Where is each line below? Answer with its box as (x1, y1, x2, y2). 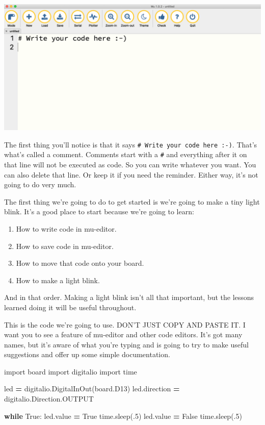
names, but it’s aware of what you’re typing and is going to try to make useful (4, 339, 249, 349)
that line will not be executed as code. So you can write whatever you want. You (4, 159, 256, 169)
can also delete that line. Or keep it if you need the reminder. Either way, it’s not (4, 169, 258, 180)
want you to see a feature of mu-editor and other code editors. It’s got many (4, 329, 243, 340)
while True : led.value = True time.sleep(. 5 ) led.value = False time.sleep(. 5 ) (4, 410, 242, 421)
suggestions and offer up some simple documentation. (4, 349, 170, 360)
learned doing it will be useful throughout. (4, 302, 137, 312)
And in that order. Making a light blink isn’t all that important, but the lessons (4, 292, 254, 303)
